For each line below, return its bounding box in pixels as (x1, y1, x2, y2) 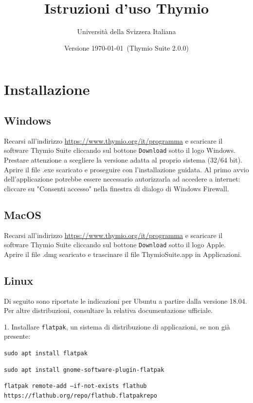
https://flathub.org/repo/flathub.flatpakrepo (4, 392, 157, 399)
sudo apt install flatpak (4, 350, 88, 357)
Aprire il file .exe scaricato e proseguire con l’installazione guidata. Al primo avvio (4, 164, 249, 174)
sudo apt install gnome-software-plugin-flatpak (4, 366, 164, 373)
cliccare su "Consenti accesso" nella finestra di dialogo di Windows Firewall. (4, 183, 229, 193)
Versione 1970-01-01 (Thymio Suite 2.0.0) (64, 42, 189, 53)
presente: (4, 331, 31, 341)
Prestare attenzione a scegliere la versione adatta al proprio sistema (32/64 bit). (4, 154, 242, 165)
